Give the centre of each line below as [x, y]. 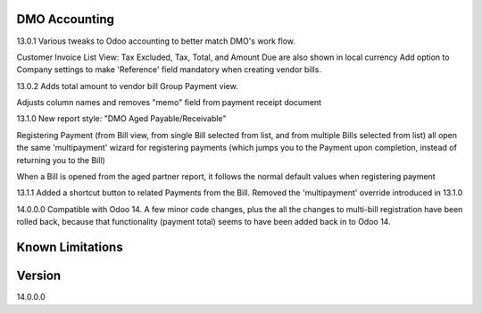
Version [39, 276]
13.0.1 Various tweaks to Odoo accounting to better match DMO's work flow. [156, 41]
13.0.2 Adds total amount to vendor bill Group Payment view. [127, 86]
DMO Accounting [66, 19]
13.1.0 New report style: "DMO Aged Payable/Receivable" [121, 119]
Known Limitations [70, 247]
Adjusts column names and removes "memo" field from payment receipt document [169, 103]
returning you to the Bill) [61, 160]
